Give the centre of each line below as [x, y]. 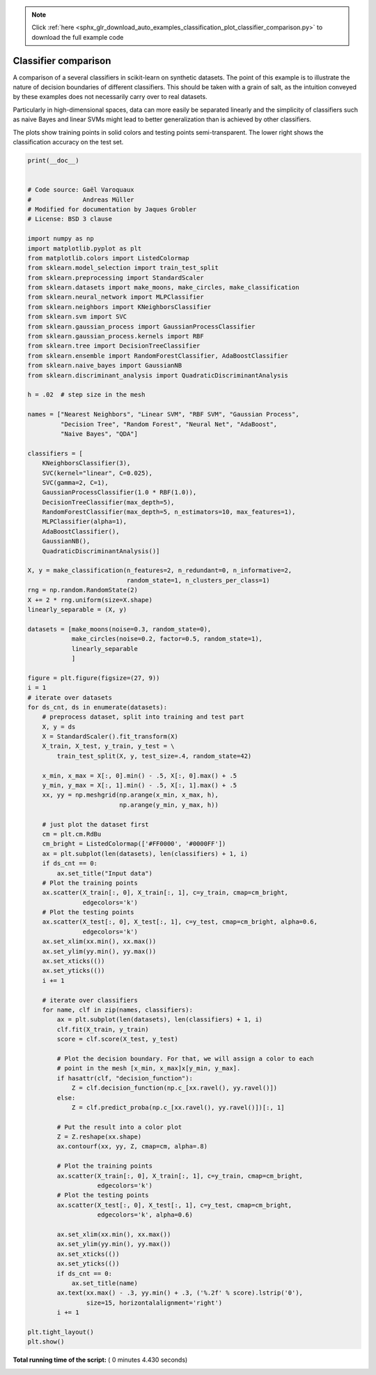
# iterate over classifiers [90, 1000]
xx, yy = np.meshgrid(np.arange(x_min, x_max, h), [130, 795]
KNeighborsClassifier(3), [86, 463]
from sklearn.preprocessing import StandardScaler [116, 278]
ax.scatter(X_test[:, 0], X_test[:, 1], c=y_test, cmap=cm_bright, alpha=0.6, [180, 922]
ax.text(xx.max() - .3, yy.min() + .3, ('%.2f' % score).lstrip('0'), [180, 1293]
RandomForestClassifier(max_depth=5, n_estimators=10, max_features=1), [169, 512]
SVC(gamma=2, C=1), [76, 482]
